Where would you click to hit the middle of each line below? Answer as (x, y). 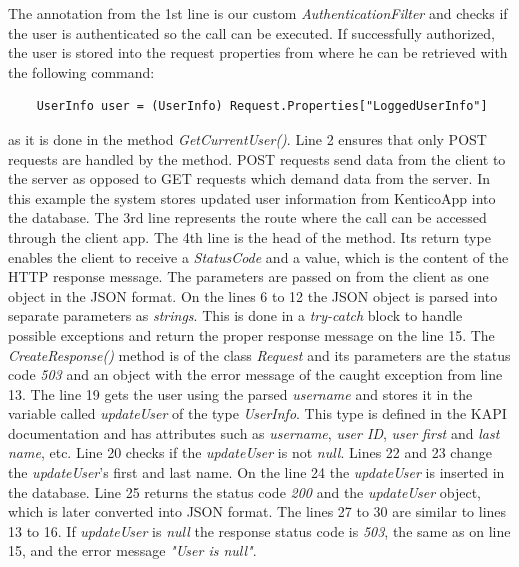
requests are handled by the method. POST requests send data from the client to (257, 158)
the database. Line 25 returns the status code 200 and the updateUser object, (245, 491)
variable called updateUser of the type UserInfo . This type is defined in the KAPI (257, 413)
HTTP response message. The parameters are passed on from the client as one (248, 276)
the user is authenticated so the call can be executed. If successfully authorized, (252, 32)
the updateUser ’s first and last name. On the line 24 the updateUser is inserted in (256, 472)
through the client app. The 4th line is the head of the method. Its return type (249, 236)
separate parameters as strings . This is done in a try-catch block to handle (235, 315)
